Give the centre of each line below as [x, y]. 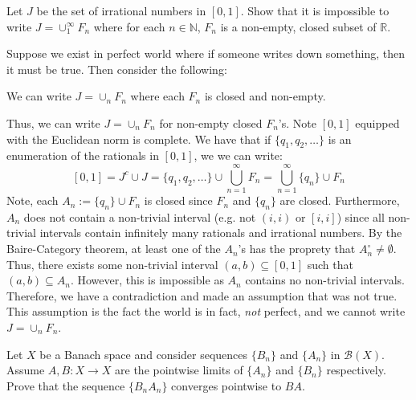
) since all [361, 216]
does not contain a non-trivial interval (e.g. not [140, 216]
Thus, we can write [53, 122]
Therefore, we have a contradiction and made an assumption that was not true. [202, 295]
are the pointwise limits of [179, 370]
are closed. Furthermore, [340, 200]
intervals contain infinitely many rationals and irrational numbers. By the [221, 233]
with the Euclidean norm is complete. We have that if [139, 139]
